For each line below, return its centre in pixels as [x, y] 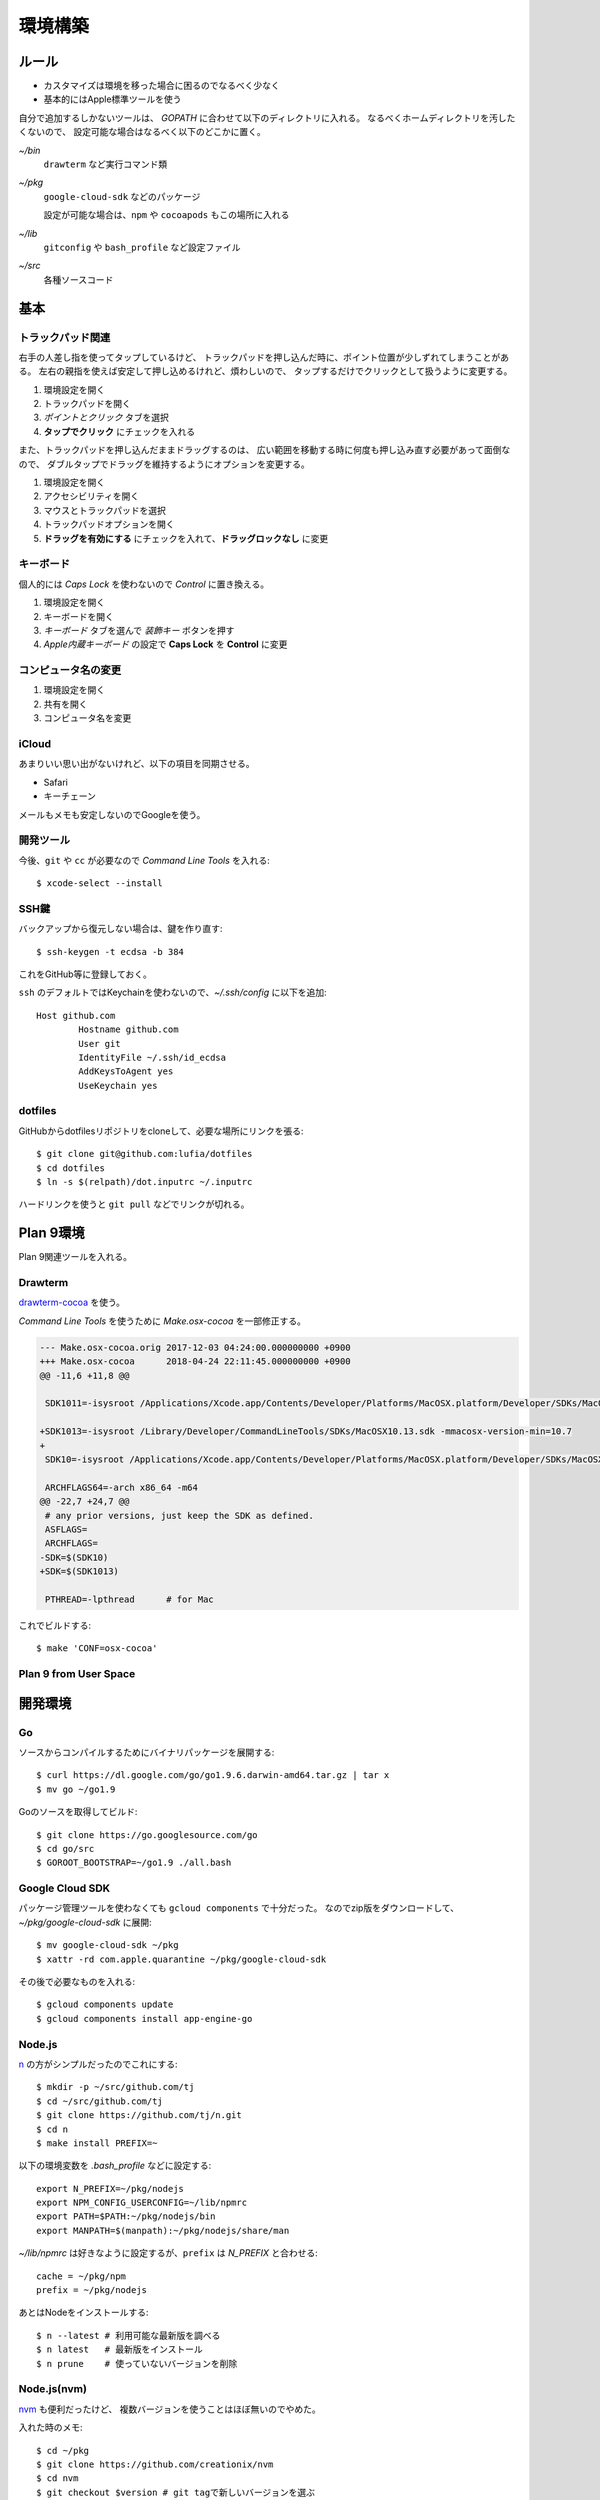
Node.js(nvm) [52, 2389]
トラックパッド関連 [64, 337]
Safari [56, 782]
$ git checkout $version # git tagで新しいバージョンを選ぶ [175, 2492]
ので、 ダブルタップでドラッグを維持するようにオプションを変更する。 [164, 464]
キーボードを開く [78, 616]
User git [99, 1043]
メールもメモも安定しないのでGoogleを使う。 [112, 814]
